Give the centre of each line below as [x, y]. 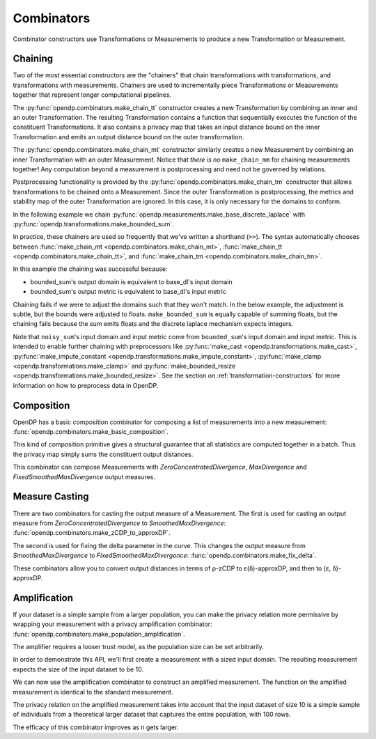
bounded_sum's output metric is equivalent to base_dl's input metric [128, 292]
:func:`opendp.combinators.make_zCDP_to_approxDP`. [92, 533]
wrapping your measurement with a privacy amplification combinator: [112, 624]
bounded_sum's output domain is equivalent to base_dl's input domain [131, 281]
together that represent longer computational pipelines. [92, 95]
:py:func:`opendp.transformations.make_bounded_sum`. [93, 224]
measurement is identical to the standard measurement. [93, 692]
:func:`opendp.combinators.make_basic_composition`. [91, 432]
